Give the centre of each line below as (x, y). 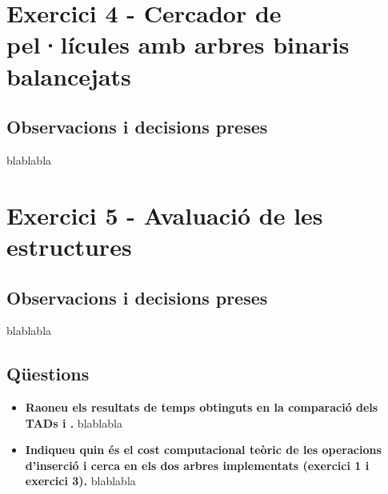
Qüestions (48, 374)
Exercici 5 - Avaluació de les (165, 215)
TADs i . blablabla (74, 422)
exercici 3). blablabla (80, 481)
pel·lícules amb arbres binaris (178, 44)
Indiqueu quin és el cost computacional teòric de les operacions (203, 450)
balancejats (69, 76)
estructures (69, 246)
